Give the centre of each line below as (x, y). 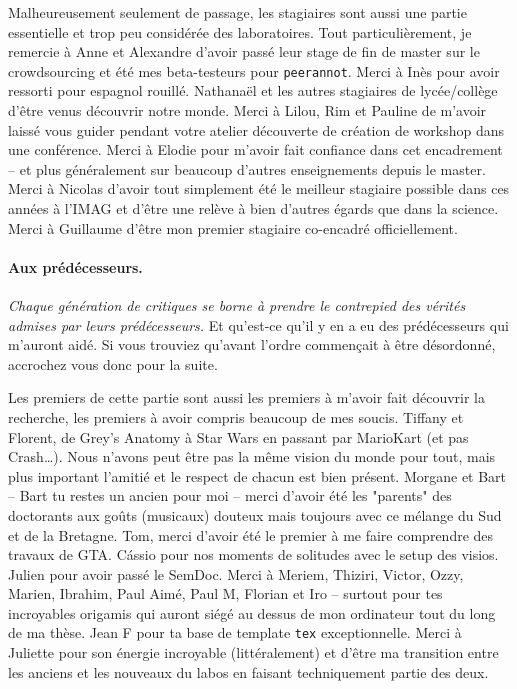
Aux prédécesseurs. (75, 266)
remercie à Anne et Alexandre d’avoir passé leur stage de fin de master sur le (244, 51)
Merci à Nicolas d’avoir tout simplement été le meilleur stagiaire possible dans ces (259, 188)
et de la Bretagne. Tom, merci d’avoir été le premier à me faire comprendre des (251, 534)
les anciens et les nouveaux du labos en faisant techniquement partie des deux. (248, 671)
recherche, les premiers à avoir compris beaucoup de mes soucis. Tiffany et (236, 416)
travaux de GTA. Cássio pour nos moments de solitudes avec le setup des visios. (253, 554)
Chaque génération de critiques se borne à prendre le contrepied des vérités (237, 304)
